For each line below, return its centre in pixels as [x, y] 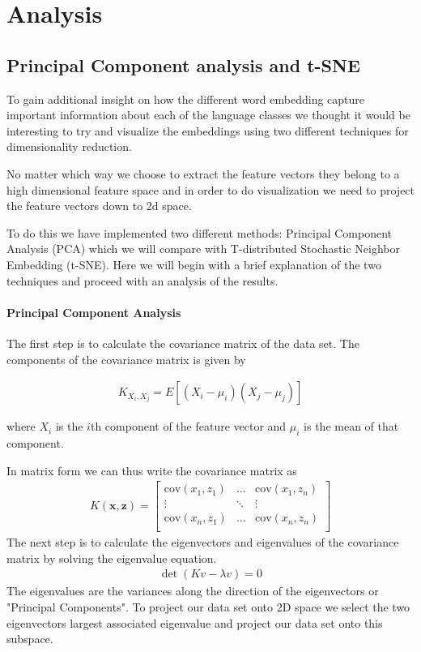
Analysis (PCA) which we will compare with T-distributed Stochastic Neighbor [203, 249]
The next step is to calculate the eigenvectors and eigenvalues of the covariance [203, 542]
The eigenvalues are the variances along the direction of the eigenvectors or [193, 591]
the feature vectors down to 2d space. [99, 206]
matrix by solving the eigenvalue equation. [112, 558]
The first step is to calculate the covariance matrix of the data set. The [183, 343]
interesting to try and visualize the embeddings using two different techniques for [208, 130]
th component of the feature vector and [188, 426]
